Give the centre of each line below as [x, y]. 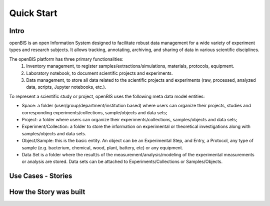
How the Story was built [47, 192]
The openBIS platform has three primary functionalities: [66, 59]
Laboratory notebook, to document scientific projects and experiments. [99, 73]
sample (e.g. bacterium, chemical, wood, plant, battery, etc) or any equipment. [102, 147]
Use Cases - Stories [41, 176]
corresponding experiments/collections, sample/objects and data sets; [94, 112]
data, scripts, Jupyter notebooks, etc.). [66, 87]
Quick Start [33, 13]
